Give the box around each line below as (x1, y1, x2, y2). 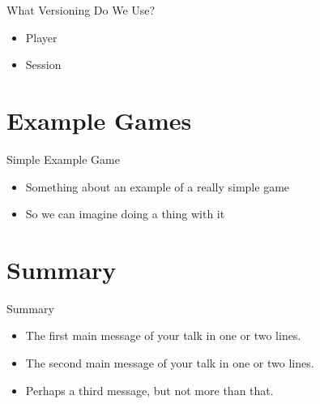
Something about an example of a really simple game (25, 178, 290, 195)
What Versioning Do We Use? (6, 2, 156, 18)
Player (25, 28, 58, 45)
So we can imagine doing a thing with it (25, 205, 225, 222)
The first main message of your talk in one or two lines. (25, 327, 301, 344)
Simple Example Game (6, 150, 120, 167)
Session (25, 56, 62, 73)
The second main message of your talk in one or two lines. (25, 355, 314, 371)
